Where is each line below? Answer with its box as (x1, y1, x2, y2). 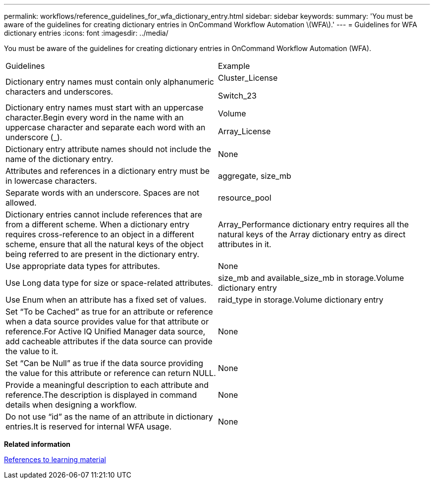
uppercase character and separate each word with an (5, 122, 206, 132)
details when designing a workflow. (5, 400, 137, 410)
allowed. (5, 198, 37, 208)
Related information (4, 440, 71, 448)
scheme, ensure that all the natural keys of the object (5, 239, 204, 249)
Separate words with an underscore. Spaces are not (5, 188, 200, 198)
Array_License (218, 126, 271, 136)
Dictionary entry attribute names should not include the (5, 144, 212, 154)
